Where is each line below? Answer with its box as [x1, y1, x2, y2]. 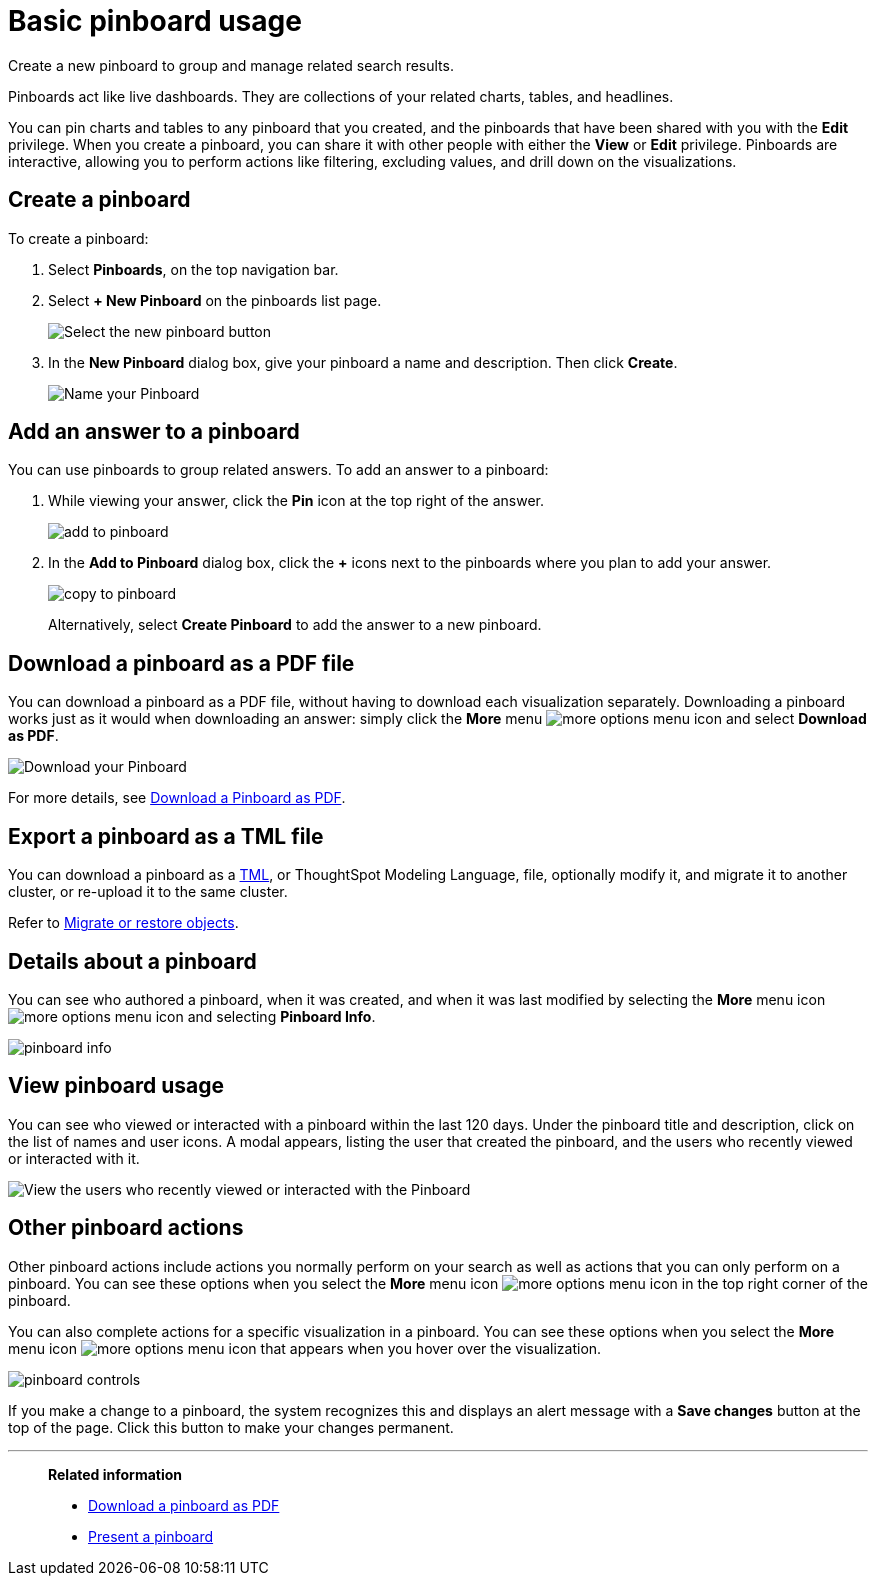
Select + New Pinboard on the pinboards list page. [48, 291, 382, 309]
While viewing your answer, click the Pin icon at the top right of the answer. [48, 492, 545, 510]
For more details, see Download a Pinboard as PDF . [8, 789, 346, 807]
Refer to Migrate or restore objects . [8, 914, 239, 932]
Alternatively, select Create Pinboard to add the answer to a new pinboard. [48, 616, 542, 634]
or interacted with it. [8, 1149, 140, 1167]
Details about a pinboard [8, 948, 257, 974]
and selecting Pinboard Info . [187, 1007, 376, 1025]
